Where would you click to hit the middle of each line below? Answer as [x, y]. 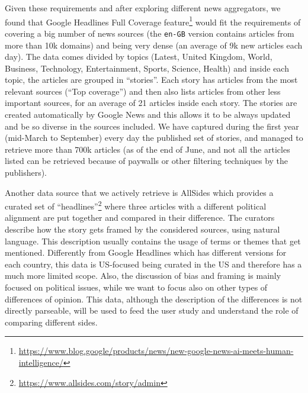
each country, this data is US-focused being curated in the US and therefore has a [153, 264]
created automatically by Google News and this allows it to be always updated [148, 115]
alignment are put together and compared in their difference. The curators [140, 218]
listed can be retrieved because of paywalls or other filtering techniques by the [147, 161]
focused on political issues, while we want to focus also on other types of [136, 287]
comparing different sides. [51, 322]
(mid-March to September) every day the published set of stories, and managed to [154, 138]
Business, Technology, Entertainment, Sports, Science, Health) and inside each [147, 68]
